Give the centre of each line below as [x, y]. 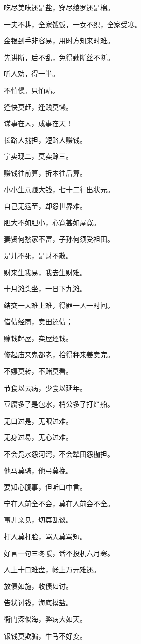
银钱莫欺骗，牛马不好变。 [45, 635]
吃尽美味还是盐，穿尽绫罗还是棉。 [59, 7]
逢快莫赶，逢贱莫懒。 [38, 107]
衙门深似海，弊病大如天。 [45, 619]
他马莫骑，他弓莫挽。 [38, 470]
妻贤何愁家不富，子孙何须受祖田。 [59, 239]
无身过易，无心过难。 [38, 437]
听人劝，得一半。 [31, 74]
